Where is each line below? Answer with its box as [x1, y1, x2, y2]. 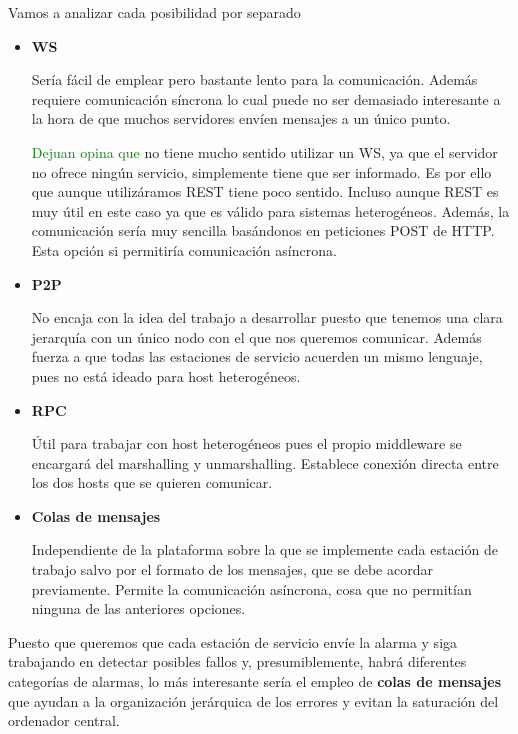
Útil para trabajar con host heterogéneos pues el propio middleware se [31, 433, 462, 454]
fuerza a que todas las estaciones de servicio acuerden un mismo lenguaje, [31, 346, 483, 367]
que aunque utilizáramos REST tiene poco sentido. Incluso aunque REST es [31, 181, 499, 202]
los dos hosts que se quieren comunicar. [31, 472, 273, 493]
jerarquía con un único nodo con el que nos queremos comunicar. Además [31, 326, 482, 347]
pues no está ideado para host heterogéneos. [31, 365, 301, 386]
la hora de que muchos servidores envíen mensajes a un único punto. [31, 108, 451, 129]
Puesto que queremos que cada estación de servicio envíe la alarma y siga [8, 631, 458, 652]
